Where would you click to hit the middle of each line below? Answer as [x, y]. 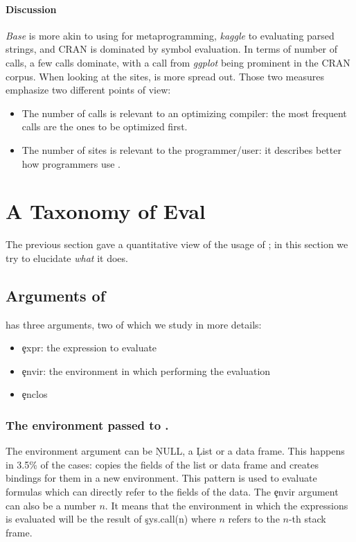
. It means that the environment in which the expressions [226, 505]
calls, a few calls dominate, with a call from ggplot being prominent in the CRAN [178, 62]
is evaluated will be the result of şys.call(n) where [111, 519]
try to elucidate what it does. [67, 257]
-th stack [307, 519]
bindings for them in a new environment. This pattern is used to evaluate [161, 478]
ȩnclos [35, 394]
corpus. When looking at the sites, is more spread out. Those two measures [165, 76]
